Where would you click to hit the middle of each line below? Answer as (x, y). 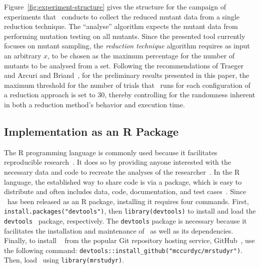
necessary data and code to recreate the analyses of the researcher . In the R (122, 171)
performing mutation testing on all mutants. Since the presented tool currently (125, 36)
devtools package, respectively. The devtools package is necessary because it (125, 220)
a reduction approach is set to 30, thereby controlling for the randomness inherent (130, 95)
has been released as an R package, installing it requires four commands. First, (128, 201)
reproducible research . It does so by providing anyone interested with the (118, 162)
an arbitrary (23, 55)
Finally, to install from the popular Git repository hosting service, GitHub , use (129, 240)
